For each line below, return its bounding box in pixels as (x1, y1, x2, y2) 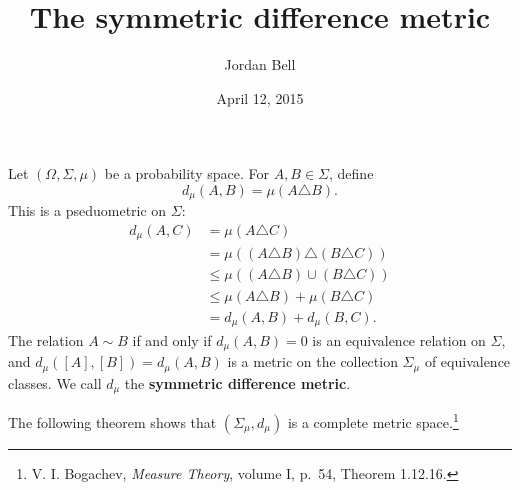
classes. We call (8, 372, 102, 393)
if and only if (132, 330, 212, 351)
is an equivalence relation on (312, 330, 486, 351)
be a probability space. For (104, 163, 269, 184)
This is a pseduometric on (8, 200, 167, 221)
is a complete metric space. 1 (287, 409, 459, 433)
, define (329, 163, 374, 184)
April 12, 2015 (216, 87, 304, 108)
